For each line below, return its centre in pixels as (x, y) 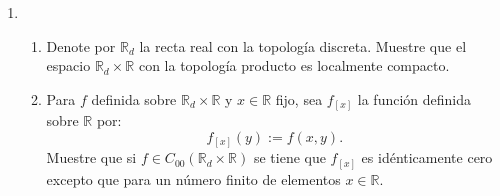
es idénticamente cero (427, 157)
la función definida (414, 98)
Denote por (81, 45)
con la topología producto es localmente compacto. (294, 65)
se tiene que (289, 157)
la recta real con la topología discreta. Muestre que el (303, 45)
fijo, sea (299, 98)
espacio (68, 65)
